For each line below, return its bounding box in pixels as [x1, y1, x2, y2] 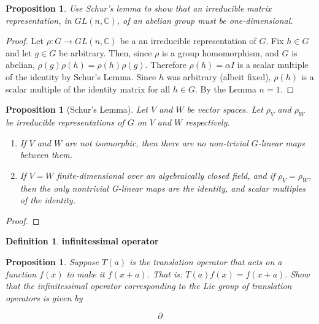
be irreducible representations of [6, 115, 125, 128]
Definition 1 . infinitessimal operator [6, 235, 159, 247]
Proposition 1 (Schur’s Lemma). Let [6, 103, 148, 116]
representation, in [6, 13, 72, 26]
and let [6, 46, 32, 59]
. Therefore [145, 58, 186, 71]
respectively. [185, 115, 230, 128]
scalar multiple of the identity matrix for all [6, 82, 171, 95]
